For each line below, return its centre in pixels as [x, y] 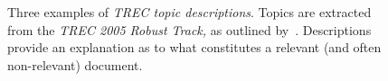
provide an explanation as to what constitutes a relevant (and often [194, 47]
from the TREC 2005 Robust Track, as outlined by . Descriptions [189, 29]
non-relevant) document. [75, 64]
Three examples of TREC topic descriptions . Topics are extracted [189, 12]
